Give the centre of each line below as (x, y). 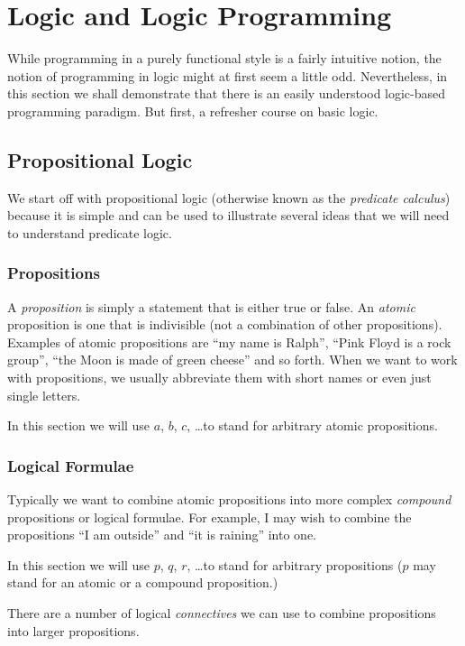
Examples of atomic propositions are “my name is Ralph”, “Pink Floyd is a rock (229, 341)
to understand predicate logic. (90, 232)
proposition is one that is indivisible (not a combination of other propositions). (225, 324)
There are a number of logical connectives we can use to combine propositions (222, 613)
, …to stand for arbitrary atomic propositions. (312, 425)
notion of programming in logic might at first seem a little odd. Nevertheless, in (228, 75)
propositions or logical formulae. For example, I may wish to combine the (210, 517)
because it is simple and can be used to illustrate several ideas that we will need (228, 215)
